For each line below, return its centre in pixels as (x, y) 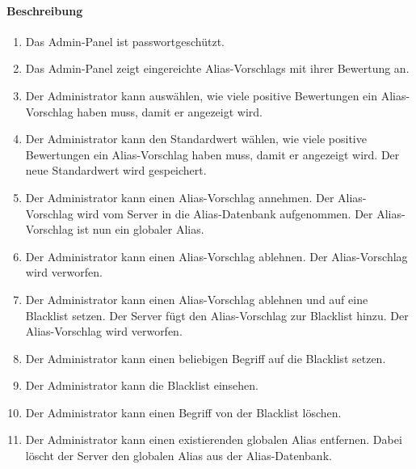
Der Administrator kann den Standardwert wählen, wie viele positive (196, 139)
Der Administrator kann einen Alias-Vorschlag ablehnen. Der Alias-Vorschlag (216, 256)
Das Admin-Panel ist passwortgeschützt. (125, 41)
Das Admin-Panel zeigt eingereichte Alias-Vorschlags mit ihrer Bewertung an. (217, 68)
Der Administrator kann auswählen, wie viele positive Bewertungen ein (201, 95)
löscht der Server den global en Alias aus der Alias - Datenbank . (179, 456)
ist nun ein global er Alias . (141, 229)
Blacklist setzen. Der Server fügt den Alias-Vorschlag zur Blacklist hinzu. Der (217, 315)
